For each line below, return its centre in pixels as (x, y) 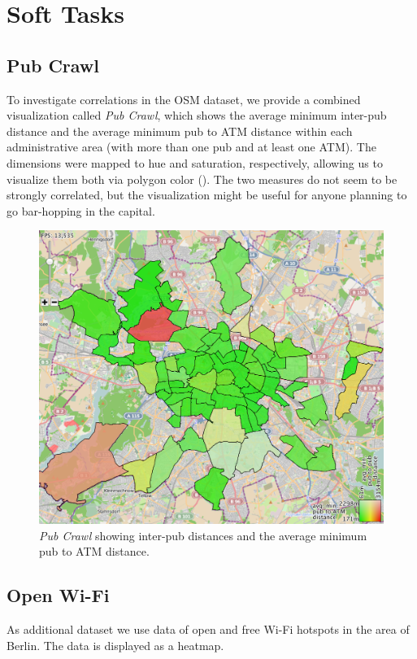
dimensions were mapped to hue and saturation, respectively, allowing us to (195, 162)
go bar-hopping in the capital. (81, 210)
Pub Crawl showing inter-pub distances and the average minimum (203, 535)
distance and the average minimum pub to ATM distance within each (180, 131)
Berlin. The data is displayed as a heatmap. (115, 645)
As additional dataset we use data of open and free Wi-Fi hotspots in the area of (208, 628)
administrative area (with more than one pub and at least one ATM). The (191, 147)
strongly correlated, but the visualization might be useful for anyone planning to (207, 195)
